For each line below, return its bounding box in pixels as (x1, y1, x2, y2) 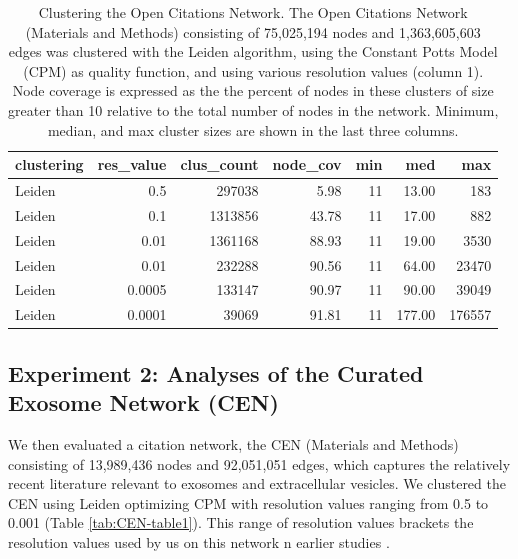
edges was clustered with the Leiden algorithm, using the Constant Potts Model (8, 41, 498, 62)
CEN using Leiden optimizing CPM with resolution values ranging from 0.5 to (8, 492, 489, 513)
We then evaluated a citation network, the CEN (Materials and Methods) (8, 433, 459, 454)
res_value (97, 154, 167, 175)
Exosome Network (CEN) (8, 387, 279, 418)
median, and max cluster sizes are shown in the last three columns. (47, 119, 459, 140)
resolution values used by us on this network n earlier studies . (8, 531, 390, 552)
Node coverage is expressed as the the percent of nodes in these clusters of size (12, 80, 494, 101)
